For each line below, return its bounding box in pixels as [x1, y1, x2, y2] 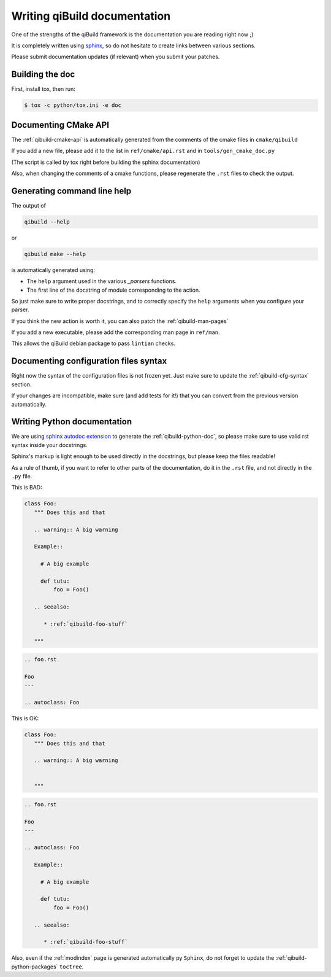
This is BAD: [11, 484, 42, 491]
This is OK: [11, 715, 39, 722]
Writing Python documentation [11, 416, 132, 427]
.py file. [11, 473, 32, 480]
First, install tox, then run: [11, 85, 76, 93]
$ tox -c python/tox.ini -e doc [24, 102, 122, 109]
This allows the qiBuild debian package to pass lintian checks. [11, 340, 176, 347]
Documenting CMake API [11, 120, 110, 130]
